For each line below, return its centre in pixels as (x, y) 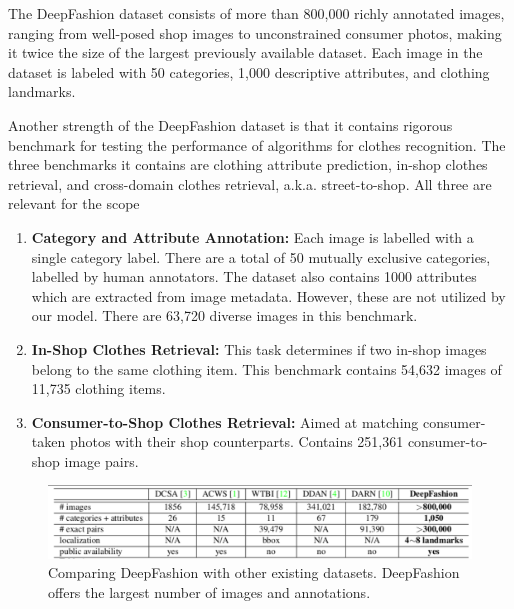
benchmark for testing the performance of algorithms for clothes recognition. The (257, 144)
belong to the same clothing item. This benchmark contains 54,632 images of (266, 368)
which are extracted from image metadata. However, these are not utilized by (268, 295)
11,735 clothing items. (98, 388)
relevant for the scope (74, 203)
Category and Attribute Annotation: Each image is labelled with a (252, 236)
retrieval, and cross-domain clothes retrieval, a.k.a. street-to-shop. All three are (250, 183)
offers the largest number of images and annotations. (209, 591)
